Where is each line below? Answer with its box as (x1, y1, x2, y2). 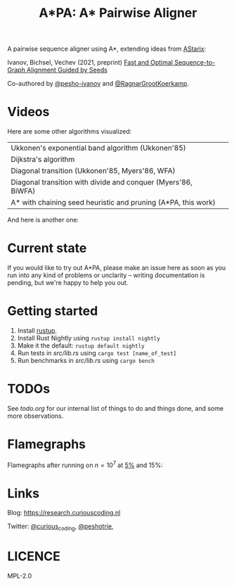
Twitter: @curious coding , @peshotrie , (7, 522, 114, 533)
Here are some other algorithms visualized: (7, 127, 132, 136)
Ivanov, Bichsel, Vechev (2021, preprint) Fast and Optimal (7, 58, 173, 67)
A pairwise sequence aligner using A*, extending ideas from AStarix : (7, 44, 206, 53)
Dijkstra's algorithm (11, 155, 75, 165)
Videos (7, 104, 50, 120)
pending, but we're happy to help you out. (7, 279, 129, 287)
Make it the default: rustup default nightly (17, 341, 145, 350)
